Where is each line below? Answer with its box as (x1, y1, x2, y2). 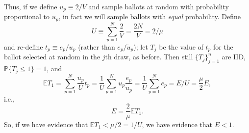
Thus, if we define (4, 1, 57, 11)
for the (213, 42, 233, 52)
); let (133, 42, 148, 52)
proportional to (4, 11, 50, 22)
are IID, (222, 52, 246, 62)
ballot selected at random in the (4, 52, 100, 62)
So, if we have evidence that (4, 119, 88, 129)
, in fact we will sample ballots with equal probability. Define (58, 11, 241, 22)
